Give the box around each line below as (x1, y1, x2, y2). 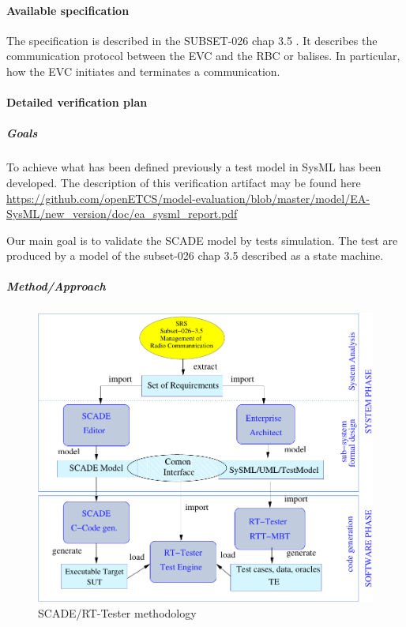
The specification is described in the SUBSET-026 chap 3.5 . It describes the (6, 32, 378, 48)
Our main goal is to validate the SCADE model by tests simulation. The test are (6, 231, 398, 248)
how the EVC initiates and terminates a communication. (6, 62, 280, 79)
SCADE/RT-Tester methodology (38, 604, 197, 621)
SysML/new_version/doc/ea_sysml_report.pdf (6, 205, 238, 222)
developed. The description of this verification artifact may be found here (6, 174, 361, 190)
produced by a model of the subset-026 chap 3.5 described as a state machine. (6, 247, 384, 264)
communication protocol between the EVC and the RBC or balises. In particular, (6, 47, 400, 64)
